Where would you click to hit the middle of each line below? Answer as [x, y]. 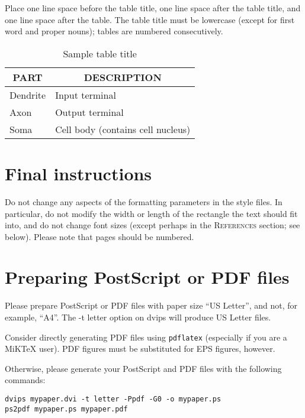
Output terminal [89, 112]
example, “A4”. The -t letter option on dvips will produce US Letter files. [138, 317]
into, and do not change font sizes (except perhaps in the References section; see [152, 225]
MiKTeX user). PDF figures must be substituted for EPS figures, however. [140, 349]
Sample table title [100, 53]
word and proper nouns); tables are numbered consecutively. [114, 31]
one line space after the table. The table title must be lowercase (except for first [150, 19]
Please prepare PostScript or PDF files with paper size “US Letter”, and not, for [151, 305]
